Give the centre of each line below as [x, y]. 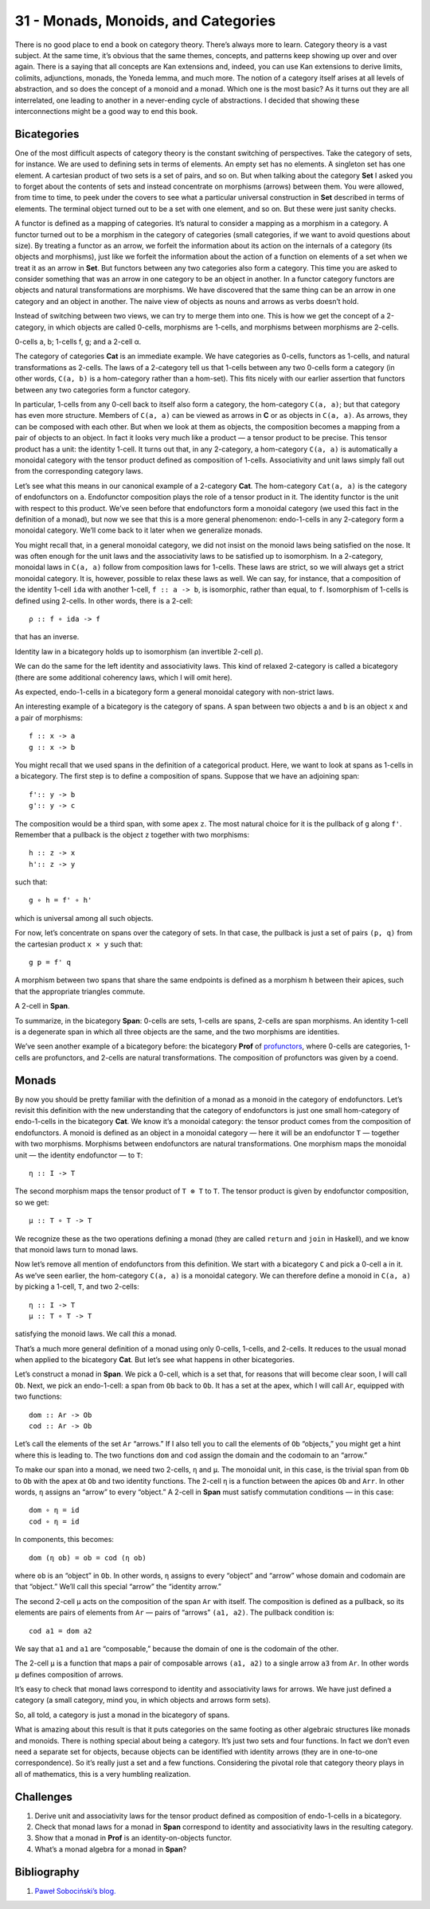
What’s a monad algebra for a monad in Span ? [111, 1849]
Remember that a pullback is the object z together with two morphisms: [132, 834]
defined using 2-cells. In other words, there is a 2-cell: [104, 600]
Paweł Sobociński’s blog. [75, 1891]
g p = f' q [50, 962]
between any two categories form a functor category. [102, 389]
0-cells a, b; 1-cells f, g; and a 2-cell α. [78, 342]
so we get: [32, 1202]
